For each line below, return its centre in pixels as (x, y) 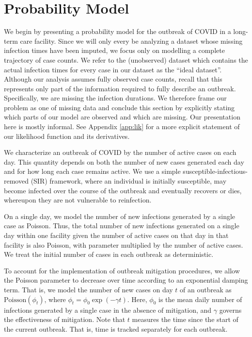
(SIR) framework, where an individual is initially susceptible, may (129, 181)
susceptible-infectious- (215, 171)
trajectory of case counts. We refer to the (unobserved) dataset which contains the (126, 59)
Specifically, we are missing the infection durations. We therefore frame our (115, 98)
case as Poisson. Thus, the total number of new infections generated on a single (122, 226)
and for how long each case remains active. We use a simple (92, 171)
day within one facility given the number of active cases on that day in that (116, 235)
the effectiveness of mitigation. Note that (65, 319)
